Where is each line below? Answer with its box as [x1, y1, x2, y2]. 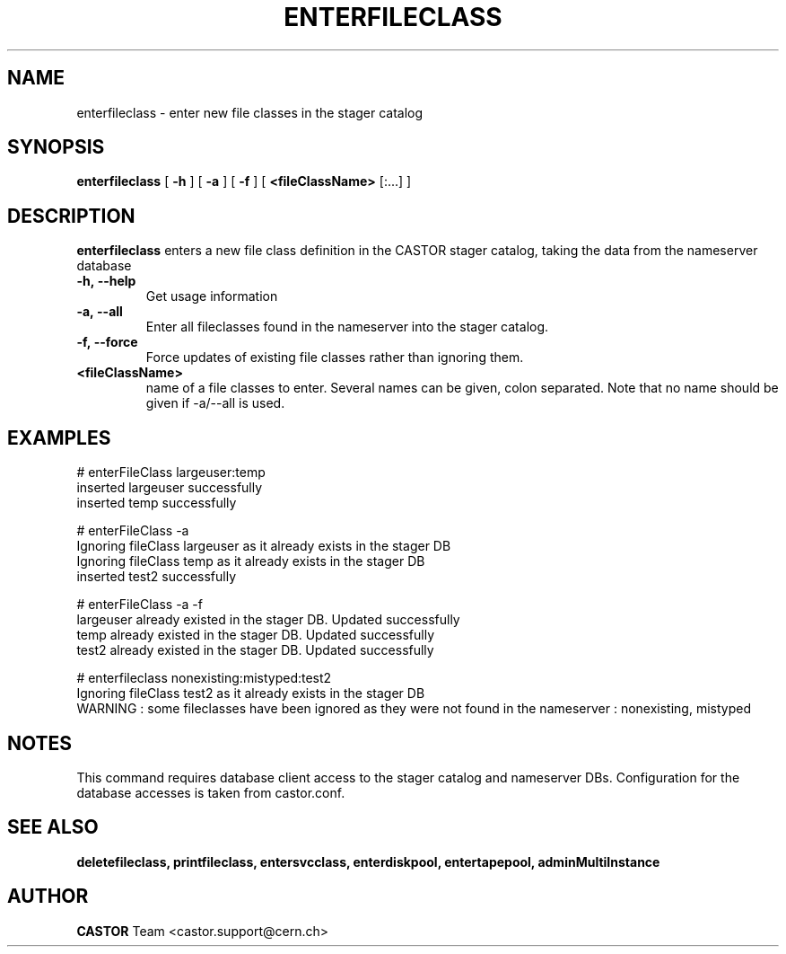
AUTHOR [7, 885, 89, 908]
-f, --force [76, 334, 138, 350]
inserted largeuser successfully [76, 480, 263, 496]
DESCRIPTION [7, 204, 135, 227]
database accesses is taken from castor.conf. [76, 784, 345, 800]
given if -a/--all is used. [145, 395, 285, 411]
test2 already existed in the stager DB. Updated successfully [76, 642, 434, 658]
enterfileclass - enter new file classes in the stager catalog [76, 104, 424, 120]
